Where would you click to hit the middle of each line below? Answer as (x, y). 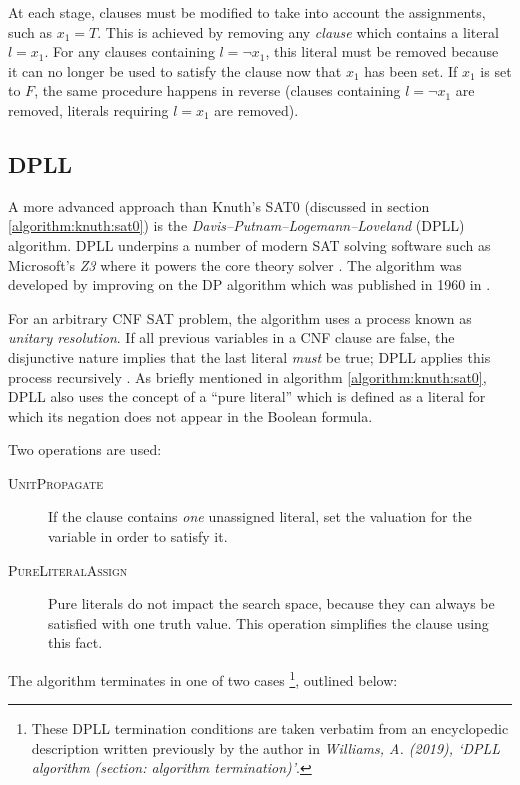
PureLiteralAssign (68, 569)
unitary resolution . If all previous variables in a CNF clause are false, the (231, 337)
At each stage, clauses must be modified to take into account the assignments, (247, 12)
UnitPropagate (55, 482)
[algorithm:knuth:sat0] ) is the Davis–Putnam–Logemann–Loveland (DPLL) (236, 225)
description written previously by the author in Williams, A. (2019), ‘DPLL (266, 747)
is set (496, 70)
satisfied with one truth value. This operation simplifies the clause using (268, 622)
